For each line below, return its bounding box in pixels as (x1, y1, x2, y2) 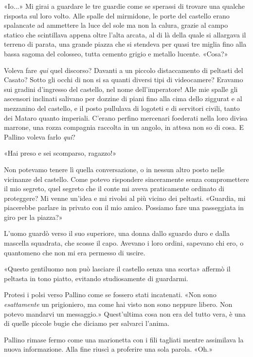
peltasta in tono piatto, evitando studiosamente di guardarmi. (4, 273, 188, 283)
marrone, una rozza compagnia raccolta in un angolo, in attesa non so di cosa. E (4, 122, 244, 132)
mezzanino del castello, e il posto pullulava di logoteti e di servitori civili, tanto (4, 103, 240, 113)
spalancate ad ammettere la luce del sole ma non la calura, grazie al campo (4, 20, 228, 30)
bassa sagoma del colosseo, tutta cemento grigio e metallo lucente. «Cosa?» (4, 48, 228, 58)
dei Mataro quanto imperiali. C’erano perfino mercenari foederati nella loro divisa (4, 112, 248, 123)
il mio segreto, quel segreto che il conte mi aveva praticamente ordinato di (4, 183, 224, 194)
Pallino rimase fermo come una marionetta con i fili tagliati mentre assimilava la (4, 334, 244, 344)
